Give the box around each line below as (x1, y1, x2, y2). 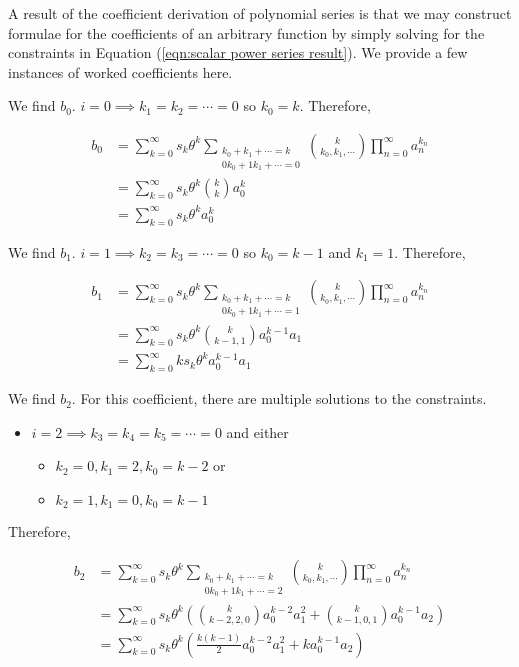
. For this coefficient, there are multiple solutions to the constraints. (71, 388, 487, 409)
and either (226, 421, 289, 442)
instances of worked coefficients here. (8, 61, 233, 82)
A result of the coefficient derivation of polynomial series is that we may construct (8, 3, 512, 23)
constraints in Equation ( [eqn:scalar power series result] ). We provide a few (8, 42, 468, 63)
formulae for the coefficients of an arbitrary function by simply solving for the (8, 22, 485, 43)
